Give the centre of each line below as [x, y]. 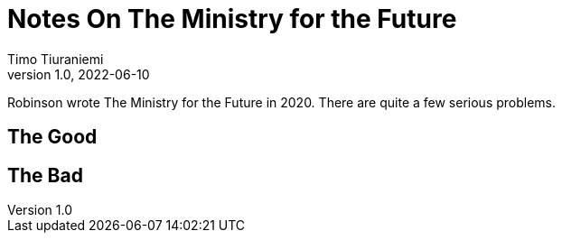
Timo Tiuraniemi [56, 59]
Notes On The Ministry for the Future [232, 19]
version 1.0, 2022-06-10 [79, 74]
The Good [52, 137]
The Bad [45, 175]
